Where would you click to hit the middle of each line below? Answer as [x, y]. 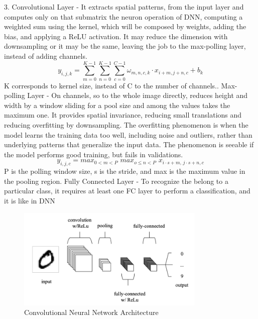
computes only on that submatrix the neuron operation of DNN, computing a [123, 16]
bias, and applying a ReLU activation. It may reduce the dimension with [116, 36]
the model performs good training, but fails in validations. [94, 154]
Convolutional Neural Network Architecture [91, 312]
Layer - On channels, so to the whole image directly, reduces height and [138, 95]
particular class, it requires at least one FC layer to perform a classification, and [127, 191]
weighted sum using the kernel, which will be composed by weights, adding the [125, 26]
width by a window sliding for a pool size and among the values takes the [117, 105]
